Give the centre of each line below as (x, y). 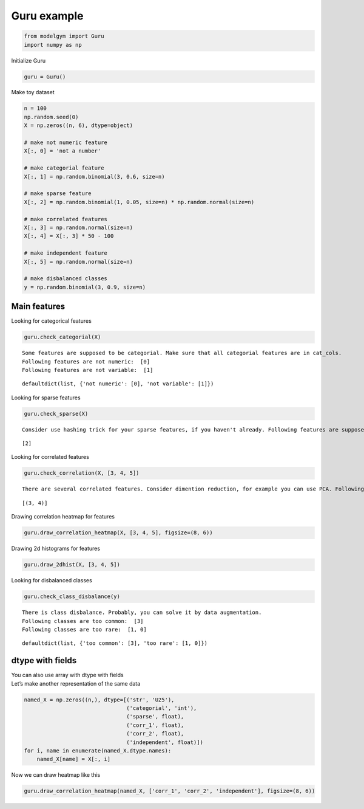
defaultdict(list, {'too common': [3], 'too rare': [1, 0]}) (115, 643)
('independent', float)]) (165, 742)
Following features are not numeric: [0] (86, 361)
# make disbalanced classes (66, 279)
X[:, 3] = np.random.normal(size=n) (79, 227)
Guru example (47, 16)
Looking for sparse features (46, 398)
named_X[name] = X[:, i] (74, 759)
